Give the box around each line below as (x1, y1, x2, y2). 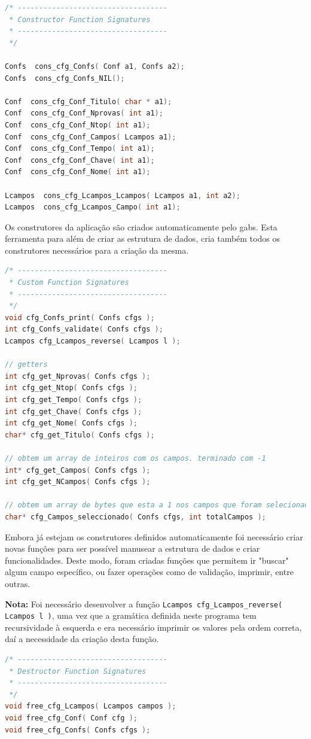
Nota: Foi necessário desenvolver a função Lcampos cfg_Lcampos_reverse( (5, 597, 283, 610)
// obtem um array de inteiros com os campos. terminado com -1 (5, 454, 266, 463)
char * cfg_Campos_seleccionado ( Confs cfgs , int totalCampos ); (5, 512, 266, 521)
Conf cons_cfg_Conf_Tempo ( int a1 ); (5, 144, 155, 153)
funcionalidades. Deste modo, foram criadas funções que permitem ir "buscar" (5, 554, 289, 566)
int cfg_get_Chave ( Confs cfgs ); (5, 407, 142, 416)
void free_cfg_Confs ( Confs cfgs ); (5, 725, 151, 734)
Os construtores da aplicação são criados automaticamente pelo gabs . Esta (5, 220, 278, 233)
